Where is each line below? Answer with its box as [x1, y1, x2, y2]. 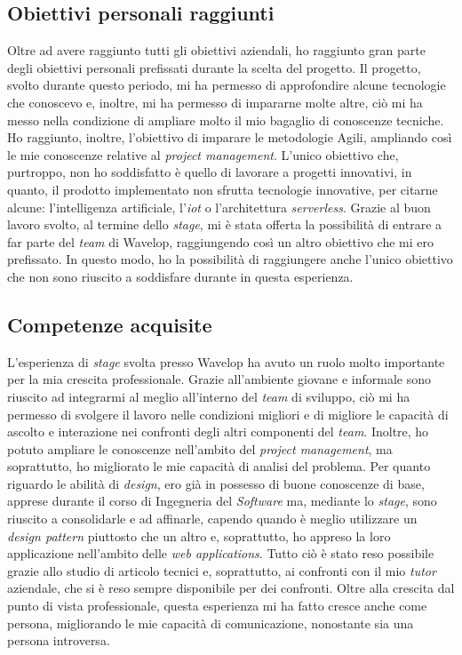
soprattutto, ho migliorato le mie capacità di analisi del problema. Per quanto [7, 457, 431, 475]
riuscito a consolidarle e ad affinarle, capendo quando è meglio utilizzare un [7, 509, 418, 528]
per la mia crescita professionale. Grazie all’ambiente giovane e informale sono [7, 370, 431, 388]
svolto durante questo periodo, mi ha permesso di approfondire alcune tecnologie [7, 76, 446, 94]
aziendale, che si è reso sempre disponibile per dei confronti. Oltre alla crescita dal [7, 579, 455, 597]
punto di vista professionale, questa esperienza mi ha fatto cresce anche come [7, 596, 427, 615]
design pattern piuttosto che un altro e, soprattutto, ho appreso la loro [7, 526, 391, 545]
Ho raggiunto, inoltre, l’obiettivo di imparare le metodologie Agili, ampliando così [7, 128, 452, 147]
